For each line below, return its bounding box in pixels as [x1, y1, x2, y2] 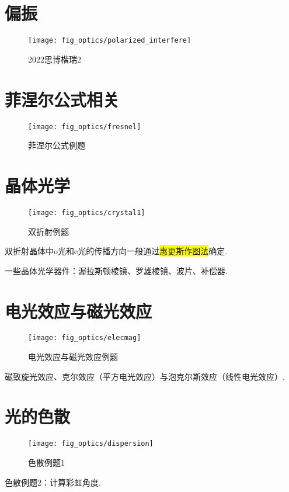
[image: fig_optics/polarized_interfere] [28, 36, 191, 45]
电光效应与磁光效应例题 [28, 351, 118, 363]
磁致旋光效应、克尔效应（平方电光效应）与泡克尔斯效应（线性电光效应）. [5, 370, 285, 382]
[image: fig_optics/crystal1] [28, 208, 145, 217]
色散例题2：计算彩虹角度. [5, 476, 101, 488]
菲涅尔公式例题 [28, 139, 85, 151]
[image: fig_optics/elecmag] [28, 334, 141, 342]
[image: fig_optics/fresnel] [28, 122, 141, 131]
